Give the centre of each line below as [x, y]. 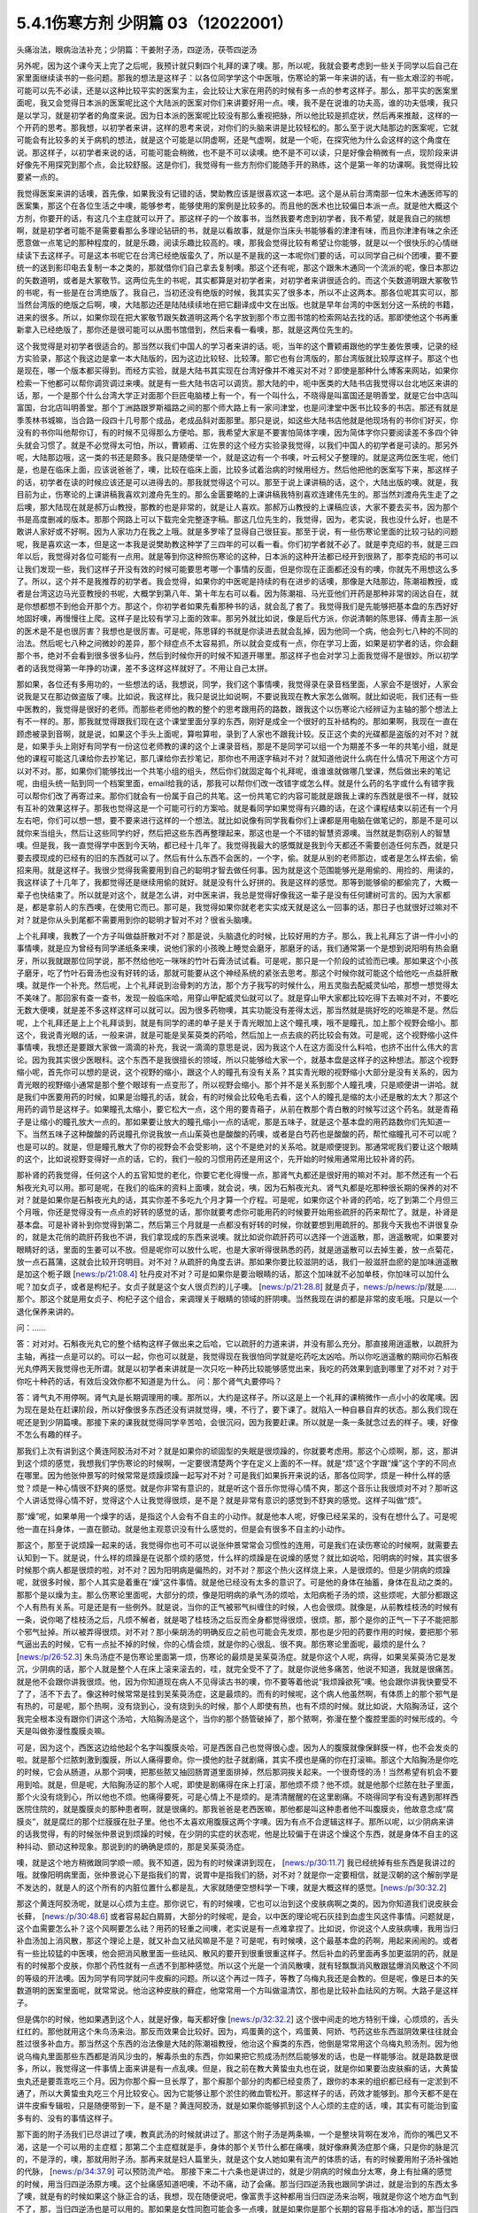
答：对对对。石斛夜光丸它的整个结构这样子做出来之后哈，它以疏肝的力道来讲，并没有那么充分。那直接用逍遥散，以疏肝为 [237, 1344]
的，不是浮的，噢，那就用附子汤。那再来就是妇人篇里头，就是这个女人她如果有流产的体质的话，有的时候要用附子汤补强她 [237, 2159]
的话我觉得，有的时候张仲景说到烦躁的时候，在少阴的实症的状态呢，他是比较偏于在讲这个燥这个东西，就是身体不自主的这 [237, 1834]
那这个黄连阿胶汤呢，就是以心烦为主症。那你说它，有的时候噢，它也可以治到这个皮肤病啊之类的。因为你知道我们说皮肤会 [237, 1904]
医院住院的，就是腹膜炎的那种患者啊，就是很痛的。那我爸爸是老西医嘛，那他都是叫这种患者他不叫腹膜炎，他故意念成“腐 [235, 1809]
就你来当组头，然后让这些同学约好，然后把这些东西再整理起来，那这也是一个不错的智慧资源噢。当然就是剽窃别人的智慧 [233, 833]
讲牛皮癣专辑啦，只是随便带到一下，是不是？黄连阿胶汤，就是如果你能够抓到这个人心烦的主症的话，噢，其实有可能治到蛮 [237, 2106]
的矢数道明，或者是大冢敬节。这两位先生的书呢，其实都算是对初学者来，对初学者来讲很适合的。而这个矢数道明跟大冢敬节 [237, 280]
